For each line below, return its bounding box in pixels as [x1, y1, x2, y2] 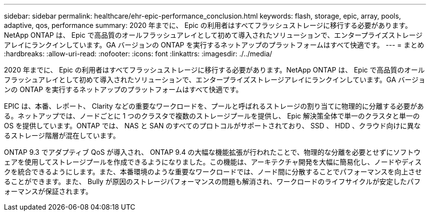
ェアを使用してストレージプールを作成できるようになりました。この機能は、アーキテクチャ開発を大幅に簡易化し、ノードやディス [4, 158, 422, 166]
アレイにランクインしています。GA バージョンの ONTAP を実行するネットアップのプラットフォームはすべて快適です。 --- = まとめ [4, 41, 425, 49]
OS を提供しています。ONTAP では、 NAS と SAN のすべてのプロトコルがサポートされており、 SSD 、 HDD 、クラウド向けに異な [4, 121, 421, 130]
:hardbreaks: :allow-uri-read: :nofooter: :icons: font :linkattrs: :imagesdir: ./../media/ [4, 49, 272, 58]
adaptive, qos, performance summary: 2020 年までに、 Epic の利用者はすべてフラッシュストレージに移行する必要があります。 [4, 21, 412, 29]
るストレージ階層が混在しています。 [4, 131, 120, 140]
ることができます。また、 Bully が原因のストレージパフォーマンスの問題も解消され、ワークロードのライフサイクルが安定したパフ [4, 177, 421, 186]
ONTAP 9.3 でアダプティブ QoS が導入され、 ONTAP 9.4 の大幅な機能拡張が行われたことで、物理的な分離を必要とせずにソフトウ [4, 148, 421, 156]
